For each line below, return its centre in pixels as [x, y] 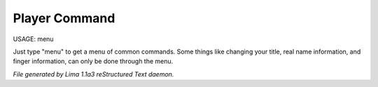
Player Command [64, 18]
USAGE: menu [33, 39]
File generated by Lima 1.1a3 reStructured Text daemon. [93, 74]
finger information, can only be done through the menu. [93, 61]
